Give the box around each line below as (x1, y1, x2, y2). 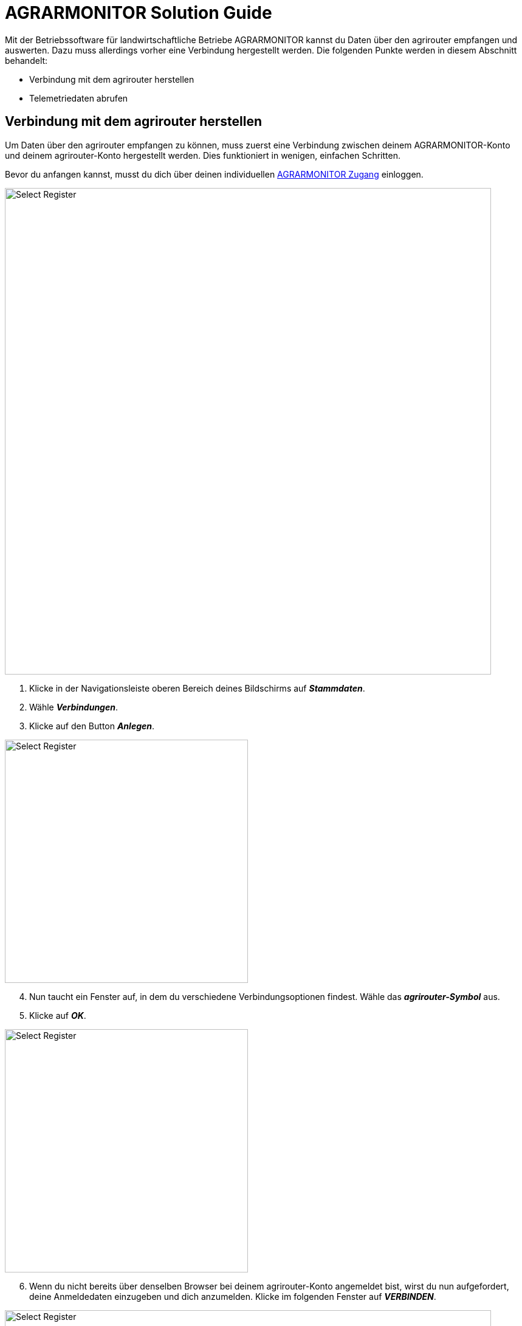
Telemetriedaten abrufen (29, 92, 128, 103)
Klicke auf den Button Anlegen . (29, 720, 155, 731)
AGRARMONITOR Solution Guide (5, 2, 272, 23)
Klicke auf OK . (29, 1010, 86, 1021)
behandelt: (5, 55, 48, 66)
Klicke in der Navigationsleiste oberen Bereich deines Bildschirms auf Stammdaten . (29, 682, 365, 693)
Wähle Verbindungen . (29, 701, 118, 712)
